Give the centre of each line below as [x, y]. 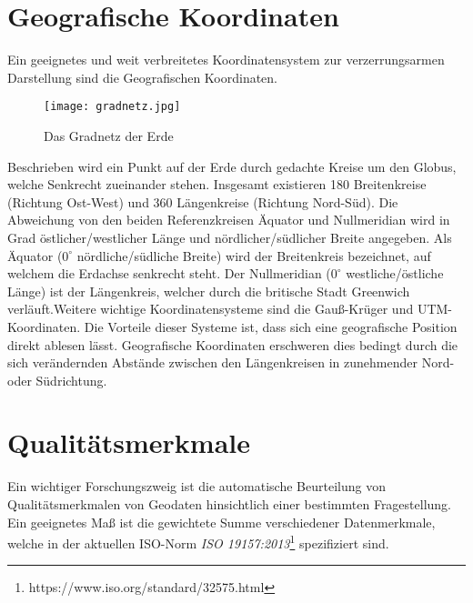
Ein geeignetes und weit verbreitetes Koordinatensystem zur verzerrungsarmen [226, 60]
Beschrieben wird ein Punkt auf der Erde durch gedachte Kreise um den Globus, [232, 166]
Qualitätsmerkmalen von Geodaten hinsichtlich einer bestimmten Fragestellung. [230, 504]
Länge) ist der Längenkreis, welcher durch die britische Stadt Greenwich [209, 291]
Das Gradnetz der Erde [109, 135]
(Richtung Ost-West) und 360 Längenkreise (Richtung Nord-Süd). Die [203, 201]
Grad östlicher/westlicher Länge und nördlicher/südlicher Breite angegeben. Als [230, 237]
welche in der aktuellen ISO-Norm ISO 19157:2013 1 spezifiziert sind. [198, 542]
